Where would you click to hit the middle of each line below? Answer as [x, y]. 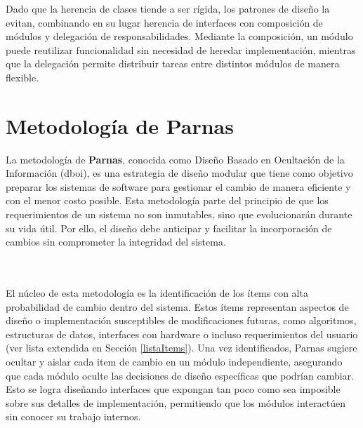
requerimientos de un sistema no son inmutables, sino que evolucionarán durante [179, 214]
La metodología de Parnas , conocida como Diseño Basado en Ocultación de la [175, 159]
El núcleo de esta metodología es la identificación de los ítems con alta [157, 293]
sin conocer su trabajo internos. [73, 416]
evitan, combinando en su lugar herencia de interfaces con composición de [164, 22]
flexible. [22, 77]
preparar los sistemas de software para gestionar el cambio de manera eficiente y [178, 186]
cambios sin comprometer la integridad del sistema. [116, 242]
